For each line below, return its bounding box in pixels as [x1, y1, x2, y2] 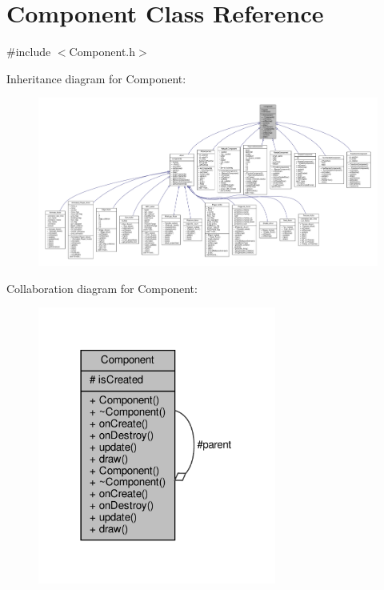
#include [6, 43, 51, 60]
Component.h [69, 43, 136, 60]
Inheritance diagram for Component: [6, 70, 186, 86]
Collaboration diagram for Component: [6, 279, 198, 296]
